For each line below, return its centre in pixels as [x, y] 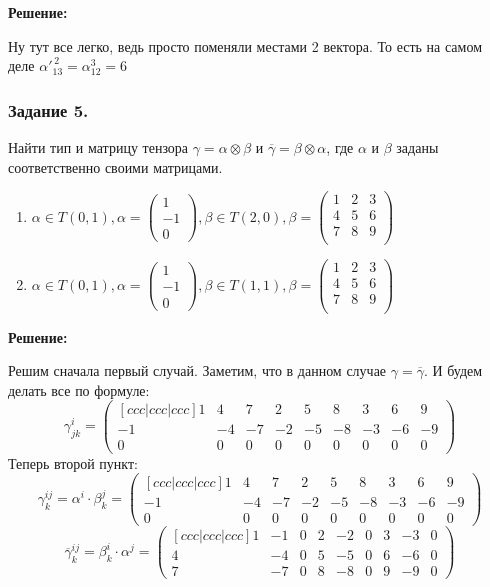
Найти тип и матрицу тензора [98, 147]
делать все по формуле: [79, 389]
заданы [417, 147]
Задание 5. [48, 109]
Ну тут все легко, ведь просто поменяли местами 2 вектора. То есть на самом [245, 45]
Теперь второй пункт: [73, 462]
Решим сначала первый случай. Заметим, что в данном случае [197, 370]
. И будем [453, 370]
